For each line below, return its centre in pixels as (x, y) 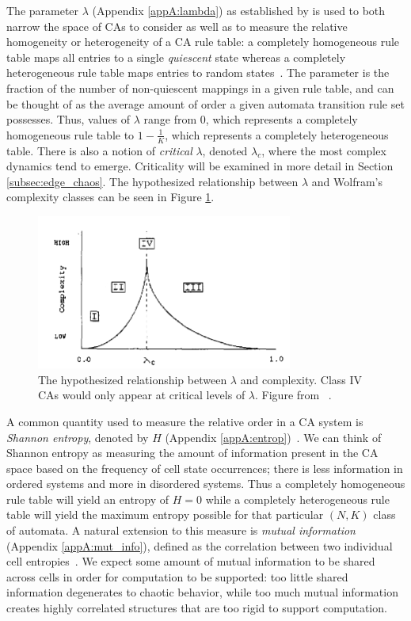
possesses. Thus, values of (68, 119)
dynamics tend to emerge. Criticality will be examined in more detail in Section (200, 166)
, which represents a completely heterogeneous (277, 134)
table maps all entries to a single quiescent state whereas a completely (176, 57)
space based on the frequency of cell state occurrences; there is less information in (205, 468)
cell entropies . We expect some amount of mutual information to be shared (191, 561)
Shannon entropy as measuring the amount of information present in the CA (192, 453)
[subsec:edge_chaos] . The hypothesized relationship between (152, 181)
